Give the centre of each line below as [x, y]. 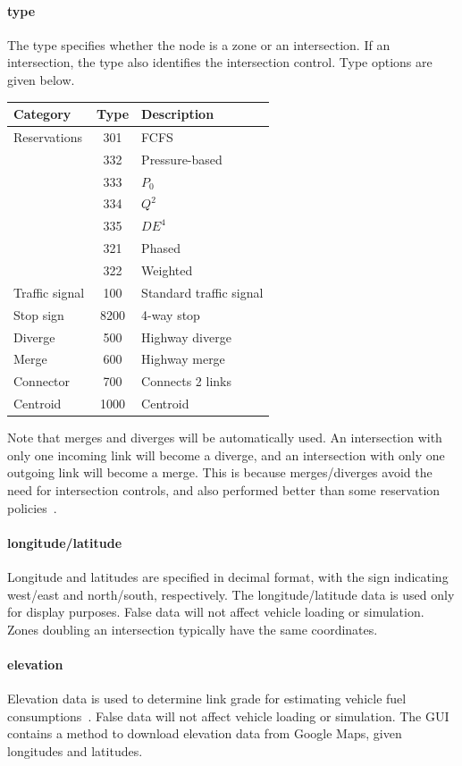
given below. [41, 79]
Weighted [167, 269]
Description [178, 114]
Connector [42, 381]
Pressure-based [182, 159]
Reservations [48, 136]
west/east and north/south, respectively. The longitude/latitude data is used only [231, 594]
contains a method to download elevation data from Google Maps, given [205, 733]
